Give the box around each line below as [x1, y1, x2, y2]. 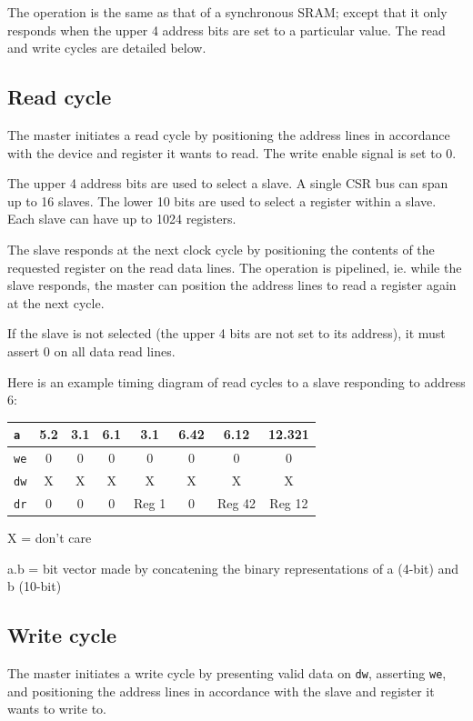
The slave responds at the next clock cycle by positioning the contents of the [7, 239, 435, 258]
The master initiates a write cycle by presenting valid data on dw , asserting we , [7, 664, 447, 683]
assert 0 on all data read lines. [7, 341, 176, 360]
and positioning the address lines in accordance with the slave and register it [7, 681, 435, 700]
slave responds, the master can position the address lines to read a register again [7, 275, 457, 295]
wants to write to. [7, 699, 106, 718]
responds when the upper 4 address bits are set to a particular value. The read [7, 20, 446, 39]
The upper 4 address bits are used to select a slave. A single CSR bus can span [7, 174, 448, 193]
